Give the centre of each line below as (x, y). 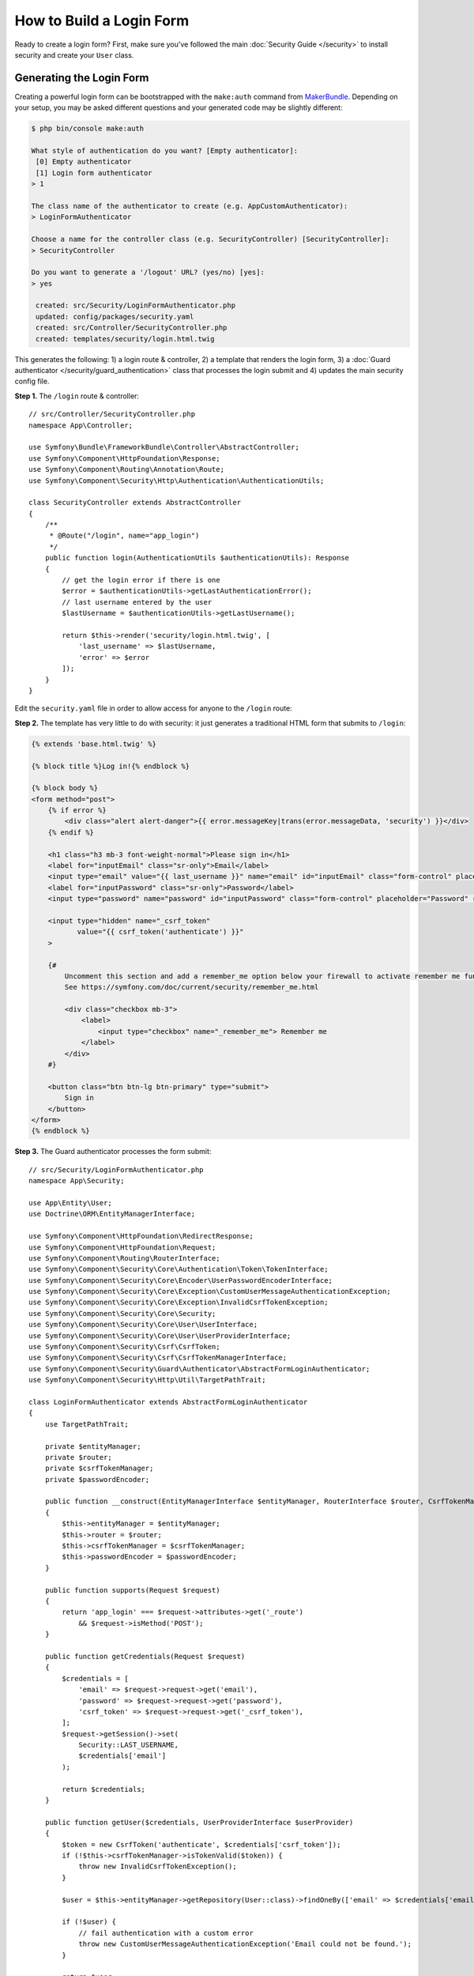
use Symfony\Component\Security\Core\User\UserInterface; (143, 1325)
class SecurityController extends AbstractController (135, 503)
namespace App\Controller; (81, 425)
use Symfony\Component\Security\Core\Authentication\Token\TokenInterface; (179, 1269)
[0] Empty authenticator (84, 162)
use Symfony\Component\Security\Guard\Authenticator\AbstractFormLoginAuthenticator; (199, 1369)
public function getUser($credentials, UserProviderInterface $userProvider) (199, 1822)
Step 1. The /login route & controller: (77, 396)
